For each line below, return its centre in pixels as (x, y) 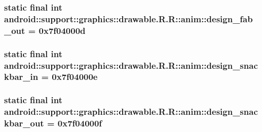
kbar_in (21, 77)
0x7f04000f (80, 123)
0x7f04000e (75, 77)
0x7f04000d (62, 30)
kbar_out (24, 123)
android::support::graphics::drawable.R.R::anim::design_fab (128, 18)
